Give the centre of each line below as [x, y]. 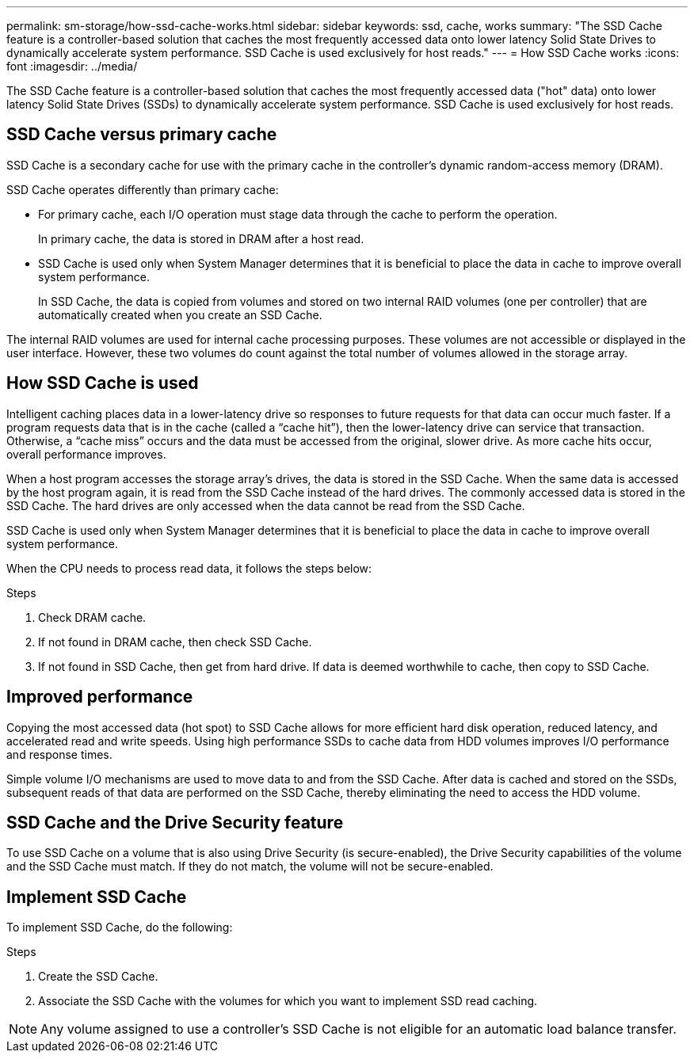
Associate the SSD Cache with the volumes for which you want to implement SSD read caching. [288, 1001]
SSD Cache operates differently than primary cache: [143, 189]
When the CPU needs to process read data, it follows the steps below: [189, 568]
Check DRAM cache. [92, 617]
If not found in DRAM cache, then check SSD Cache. [175, 642]
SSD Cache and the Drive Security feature [175, 822]
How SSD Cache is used [103, 383]
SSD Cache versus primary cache [142, 135]
